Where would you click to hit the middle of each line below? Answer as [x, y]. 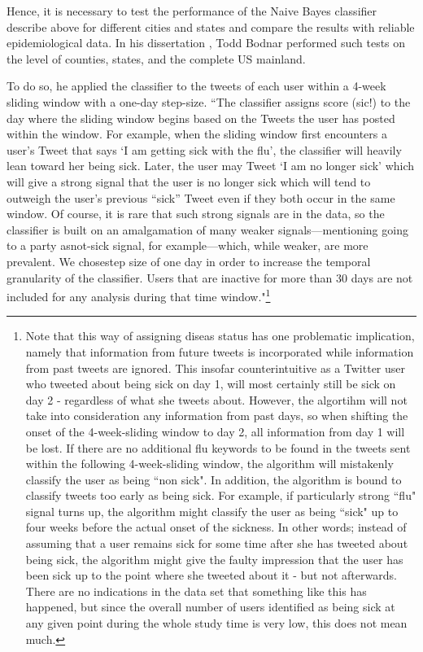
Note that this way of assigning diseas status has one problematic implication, [220, 336]
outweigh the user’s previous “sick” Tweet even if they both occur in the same [201, 197]
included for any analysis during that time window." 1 [139, 295]
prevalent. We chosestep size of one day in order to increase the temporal [189, 261]
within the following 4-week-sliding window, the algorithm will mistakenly [209, 464]
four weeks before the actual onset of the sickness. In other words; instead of [216, 527]
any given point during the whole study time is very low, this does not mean [216, 623]
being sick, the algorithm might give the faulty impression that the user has [214, 559]
